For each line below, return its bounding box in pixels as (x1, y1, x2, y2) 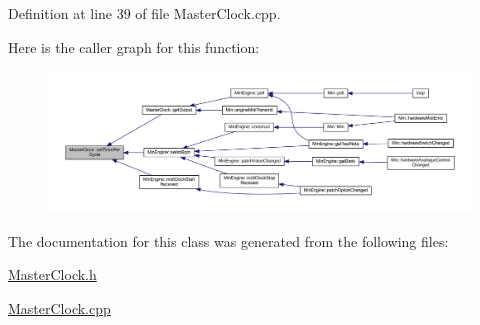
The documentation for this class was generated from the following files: (8, 230, 449, 251)
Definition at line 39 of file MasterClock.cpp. (8, 3, 281, 23)
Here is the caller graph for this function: (8, 36, 260, 57)
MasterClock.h (8, 264, 97, 285)
